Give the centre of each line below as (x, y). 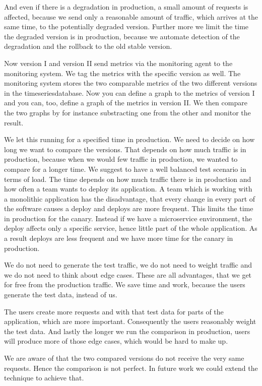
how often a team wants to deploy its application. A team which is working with (128, 189)
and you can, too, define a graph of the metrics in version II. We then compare (126, 103)
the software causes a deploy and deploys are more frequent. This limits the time (129, 208)
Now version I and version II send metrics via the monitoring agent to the (118, 63)
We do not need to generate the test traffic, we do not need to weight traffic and (128, 265)
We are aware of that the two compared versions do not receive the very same (124, 358)
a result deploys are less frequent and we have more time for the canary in (119, 238)
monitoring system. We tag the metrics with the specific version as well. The (122, 73)
